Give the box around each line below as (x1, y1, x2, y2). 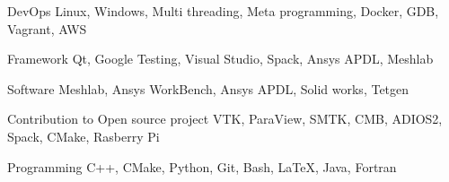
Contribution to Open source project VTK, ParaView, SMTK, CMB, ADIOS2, (7, 109, 443, 128)
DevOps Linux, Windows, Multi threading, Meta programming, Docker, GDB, (7, 2, 439, 20)
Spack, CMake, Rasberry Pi (7, 126, 160, 145)
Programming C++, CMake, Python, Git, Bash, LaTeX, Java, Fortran (7, 157, 397, 176)
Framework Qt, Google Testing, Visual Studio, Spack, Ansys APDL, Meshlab (7, 49, 434, 68)
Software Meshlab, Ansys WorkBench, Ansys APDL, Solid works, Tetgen (7, 79, 409, 98)
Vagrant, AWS (7, 19, 87, 38)
